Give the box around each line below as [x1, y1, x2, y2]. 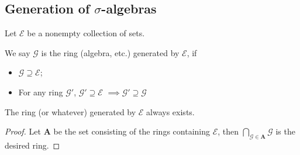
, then [218, 125, 239, 137]
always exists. [146, 105, 195, 118]
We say [5, 46, 30, 58]
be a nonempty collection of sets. [27, 27, 145, 39]
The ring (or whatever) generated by [5, 105, 136, 118]
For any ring [18, 85, 63, 98]
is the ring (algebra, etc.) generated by [41, 46, 180, 58]
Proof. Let [5, 125, 41, 137]
